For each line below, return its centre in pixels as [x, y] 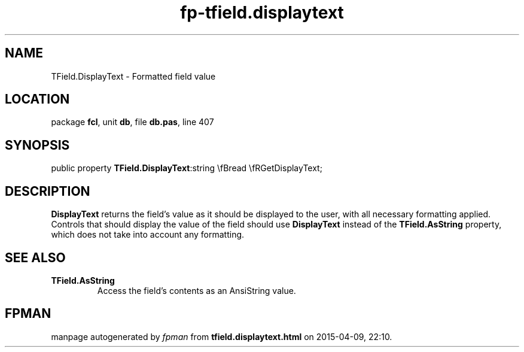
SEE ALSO [35, 257]
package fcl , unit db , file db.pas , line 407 [132, 122]
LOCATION [37, 99]
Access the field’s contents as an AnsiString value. [196, 290]
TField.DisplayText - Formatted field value [133, 76]
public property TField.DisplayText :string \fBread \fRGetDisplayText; [187, 168]
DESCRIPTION [48, 191]
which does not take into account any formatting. [148, 235]
